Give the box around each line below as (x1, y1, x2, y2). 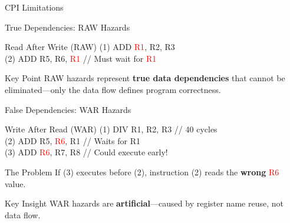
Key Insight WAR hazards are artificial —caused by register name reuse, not (5, 197, 284, 209)
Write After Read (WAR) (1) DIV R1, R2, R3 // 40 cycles (5, 123, 218, 135)
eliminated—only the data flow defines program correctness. (5, 83, 221, 95)
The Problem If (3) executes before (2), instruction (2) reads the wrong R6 (5, 165, 279, 178)
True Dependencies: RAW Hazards (5, 21, 130, 33)
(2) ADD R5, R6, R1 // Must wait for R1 (5, 52, 157, 64)
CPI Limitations (5, 1, 64, 13)
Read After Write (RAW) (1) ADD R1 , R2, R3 (5, 41, 175, 53)
